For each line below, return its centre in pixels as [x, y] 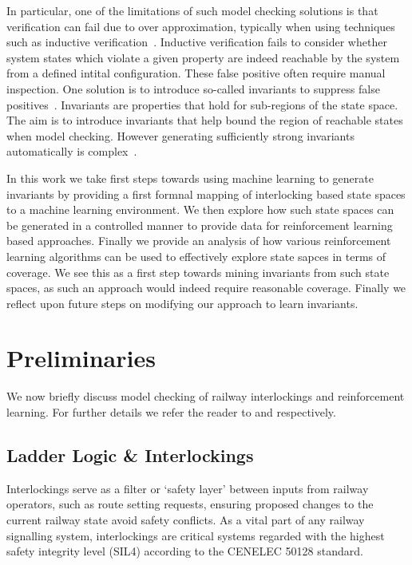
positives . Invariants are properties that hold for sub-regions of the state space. [202, 104]
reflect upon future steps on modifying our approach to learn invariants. [182, 303]
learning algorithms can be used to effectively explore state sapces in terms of [196, 256]
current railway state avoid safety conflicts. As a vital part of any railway [186, 519]
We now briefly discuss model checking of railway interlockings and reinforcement [206, 396]
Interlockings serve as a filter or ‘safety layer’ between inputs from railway [188, 488]
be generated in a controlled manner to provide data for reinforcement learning [200, 225]
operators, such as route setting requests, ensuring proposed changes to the [190, 504]
